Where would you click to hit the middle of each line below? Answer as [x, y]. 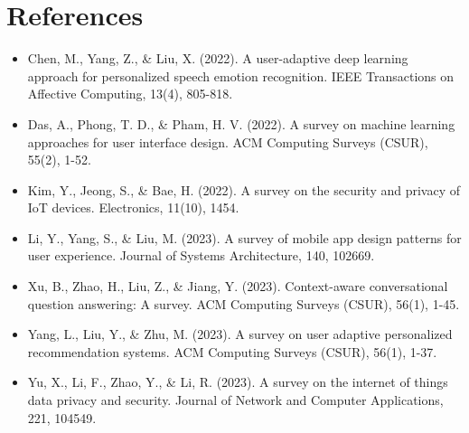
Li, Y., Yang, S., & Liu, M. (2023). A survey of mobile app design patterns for [244, 237]
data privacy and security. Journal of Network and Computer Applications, [235, 400]
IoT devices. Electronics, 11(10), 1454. [133, 207]
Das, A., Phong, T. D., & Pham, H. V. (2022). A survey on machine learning [241, 123]
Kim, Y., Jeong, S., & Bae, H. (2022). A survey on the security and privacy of [244, 189]
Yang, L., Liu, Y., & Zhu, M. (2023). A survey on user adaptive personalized [240, 334]
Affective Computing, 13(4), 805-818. [130, 94]
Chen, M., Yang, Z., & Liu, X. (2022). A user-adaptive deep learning [218, 58]
